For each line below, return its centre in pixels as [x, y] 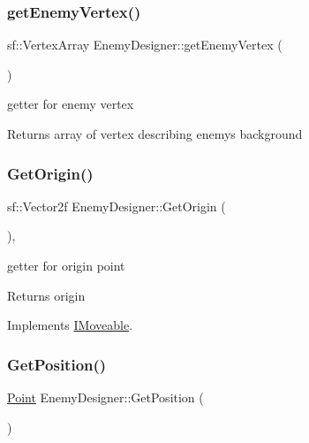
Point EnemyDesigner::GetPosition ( [106, 397]
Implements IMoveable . [70, 325]
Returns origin [46, 295]
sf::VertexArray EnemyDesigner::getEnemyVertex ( [145, 45]
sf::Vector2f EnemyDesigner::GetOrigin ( [117, 206]
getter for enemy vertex [71, 104]
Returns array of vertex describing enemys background [155, 134]
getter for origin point [66, 265]
